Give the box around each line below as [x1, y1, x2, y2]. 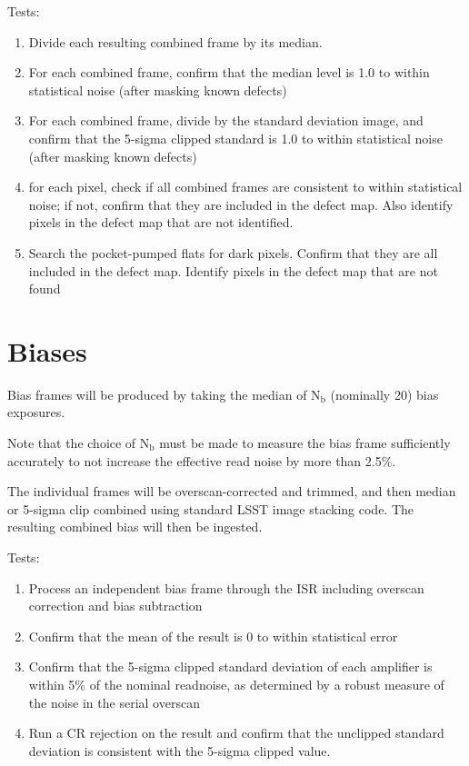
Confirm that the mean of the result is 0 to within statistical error [28, 626, 398, 645]
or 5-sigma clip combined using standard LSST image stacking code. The [7, 499, 414, 518]
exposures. [7, 403, 65, 422]
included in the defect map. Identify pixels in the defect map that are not [28, 261, 438, 280]
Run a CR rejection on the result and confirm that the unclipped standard [28, 723, 444, 742]
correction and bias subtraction [28, 596, 203, 615]
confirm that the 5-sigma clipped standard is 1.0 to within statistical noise [28, 128, 443, 147]
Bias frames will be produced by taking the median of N [7, 384, 321, 403]
